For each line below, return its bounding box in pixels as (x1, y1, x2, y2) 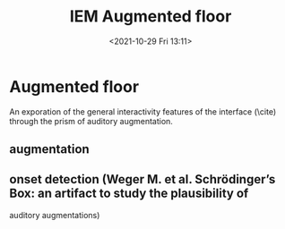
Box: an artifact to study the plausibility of (9, 186, 249, 201)
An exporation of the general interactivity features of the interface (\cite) (9, 106, 276, 117)
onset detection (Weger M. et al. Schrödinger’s (9, 172, 276, 187)
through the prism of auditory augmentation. (9, 115, 173, 126)
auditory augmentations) (9, 209, 100, 220)
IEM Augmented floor (69, 6, 232, 27)
